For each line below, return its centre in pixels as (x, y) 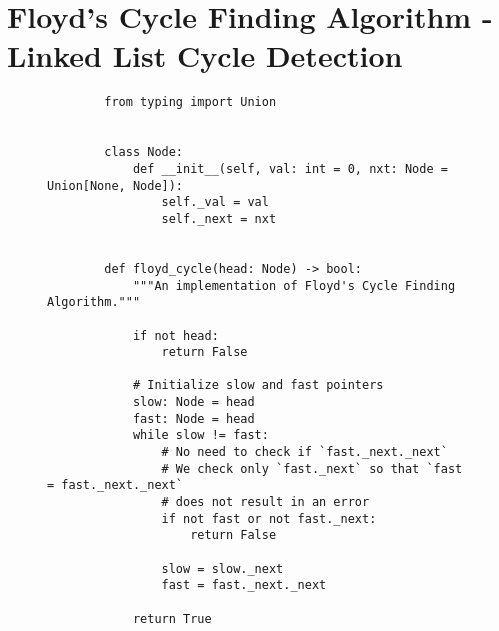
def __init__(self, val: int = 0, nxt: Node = (290, 168)
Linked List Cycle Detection (205, 55)
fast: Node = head (193, 418)
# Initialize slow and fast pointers (258, 385)
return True (172, 618)
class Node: (144, 152)
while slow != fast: (200, 435)
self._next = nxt (219, 218)
